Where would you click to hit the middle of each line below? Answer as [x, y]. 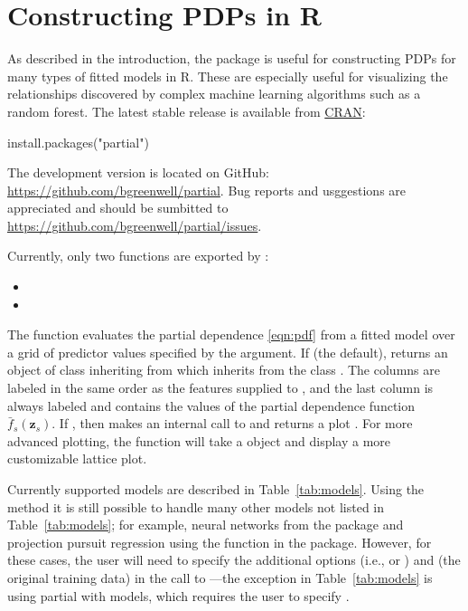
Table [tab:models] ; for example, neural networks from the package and [206, 525]
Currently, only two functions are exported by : [138, 256]
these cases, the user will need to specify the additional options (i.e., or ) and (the [234, 560]
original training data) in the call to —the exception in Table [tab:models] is [220, 577]
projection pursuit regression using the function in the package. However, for [220, 542]
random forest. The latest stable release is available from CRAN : [187, 111]
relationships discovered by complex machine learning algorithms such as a [214, 94]
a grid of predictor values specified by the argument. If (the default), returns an [228, 352]
